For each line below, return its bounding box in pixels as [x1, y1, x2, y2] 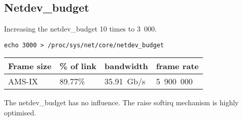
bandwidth [105, 60, 148, 72]
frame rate [156, 60, 199, 72]
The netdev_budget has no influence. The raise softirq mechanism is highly [4, 97, 239, 108]
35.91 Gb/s [105, 75, 146, 87]
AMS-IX [8, 75, 38, 87]
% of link [59, 60, 96, 72]
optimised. [4, 107, 37, 118]
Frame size [8, 60, 52, 72]
